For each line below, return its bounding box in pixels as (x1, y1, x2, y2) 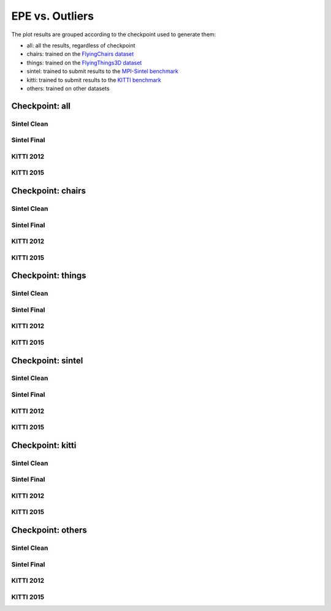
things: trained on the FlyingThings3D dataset (26, 59, 142, 66)
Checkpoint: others (11, 525, 87, 536)
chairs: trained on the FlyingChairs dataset (26, 50, 134, 58)
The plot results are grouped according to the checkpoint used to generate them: (11, 31, 216, 38)
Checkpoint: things (11, 271, 86, 281)
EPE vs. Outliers (11, 9, 94, 23)
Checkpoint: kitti (11, 440, 77, 450)
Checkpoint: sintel (11, 355, 83, 366)
